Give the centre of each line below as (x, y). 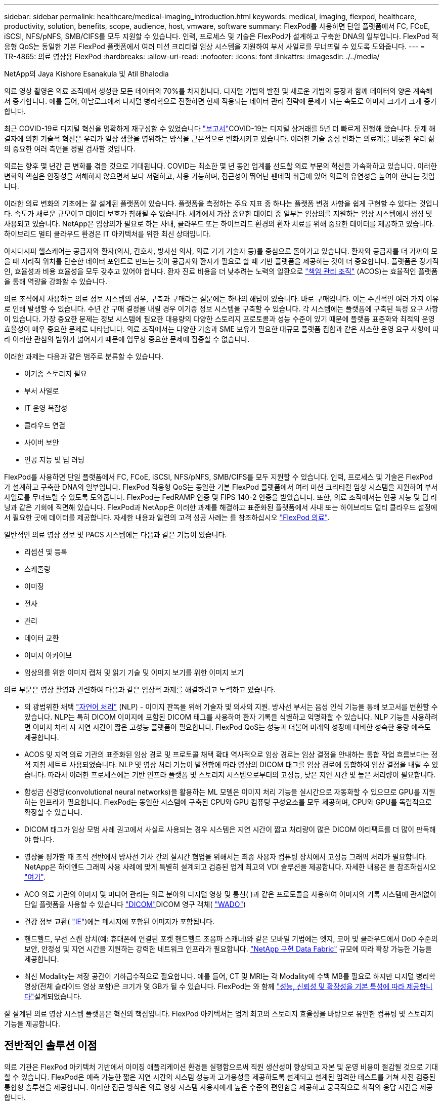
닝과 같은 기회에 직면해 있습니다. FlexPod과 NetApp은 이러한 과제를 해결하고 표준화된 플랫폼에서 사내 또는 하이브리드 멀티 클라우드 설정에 (221, 507)
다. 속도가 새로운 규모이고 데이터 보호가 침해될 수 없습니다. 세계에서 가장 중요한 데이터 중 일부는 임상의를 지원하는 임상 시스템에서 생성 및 (218, 213)
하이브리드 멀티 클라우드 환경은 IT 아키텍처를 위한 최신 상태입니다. (107, 234)
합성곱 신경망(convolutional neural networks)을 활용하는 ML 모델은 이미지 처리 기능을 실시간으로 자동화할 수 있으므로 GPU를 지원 (230, 792)
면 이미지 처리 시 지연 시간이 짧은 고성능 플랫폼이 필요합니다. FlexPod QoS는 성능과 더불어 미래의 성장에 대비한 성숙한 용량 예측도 (228, 727)
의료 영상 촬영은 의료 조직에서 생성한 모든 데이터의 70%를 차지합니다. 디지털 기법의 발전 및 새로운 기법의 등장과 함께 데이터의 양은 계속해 (218, 91)
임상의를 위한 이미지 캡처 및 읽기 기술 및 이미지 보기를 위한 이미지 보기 (134, 672)
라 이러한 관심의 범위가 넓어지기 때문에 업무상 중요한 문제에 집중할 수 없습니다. (127, 339)
